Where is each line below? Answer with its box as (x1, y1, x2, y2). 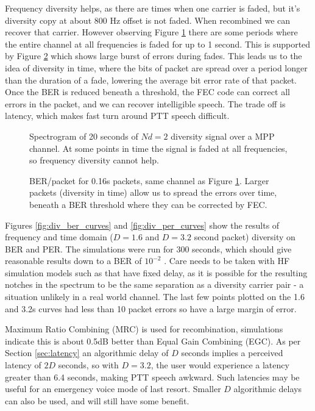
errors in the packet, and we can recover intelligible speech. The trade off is (5, 97, 286, 110)
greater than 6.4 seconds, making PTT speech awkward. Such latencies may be (5, 370, 300, 383)
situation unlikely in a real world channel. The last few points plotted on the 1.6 (5, 290, 305, 303)
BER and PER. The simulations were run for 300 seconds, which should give (5, 242, 292, 255)
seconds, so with (58, 359, 119, 371)
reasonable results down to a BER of (5, 254, 142, 267)
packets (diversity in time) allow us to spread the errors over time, (29, 186, 277, 199)
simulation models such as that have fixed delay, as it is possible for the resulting (5, 266, 308, 279)
